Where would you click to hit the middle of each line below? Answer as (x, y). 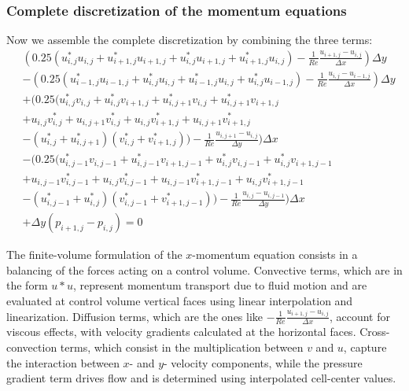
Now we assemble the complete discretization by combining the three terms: (190, 40)
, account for (359, 316)
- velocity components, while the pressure (263, 362)
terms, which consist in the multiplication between (182, 347)
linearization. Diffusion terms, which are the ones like (135, 316)
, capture (365, 347)
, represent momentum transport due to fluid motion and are (220, 285)
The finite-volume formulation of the (94, 255)
